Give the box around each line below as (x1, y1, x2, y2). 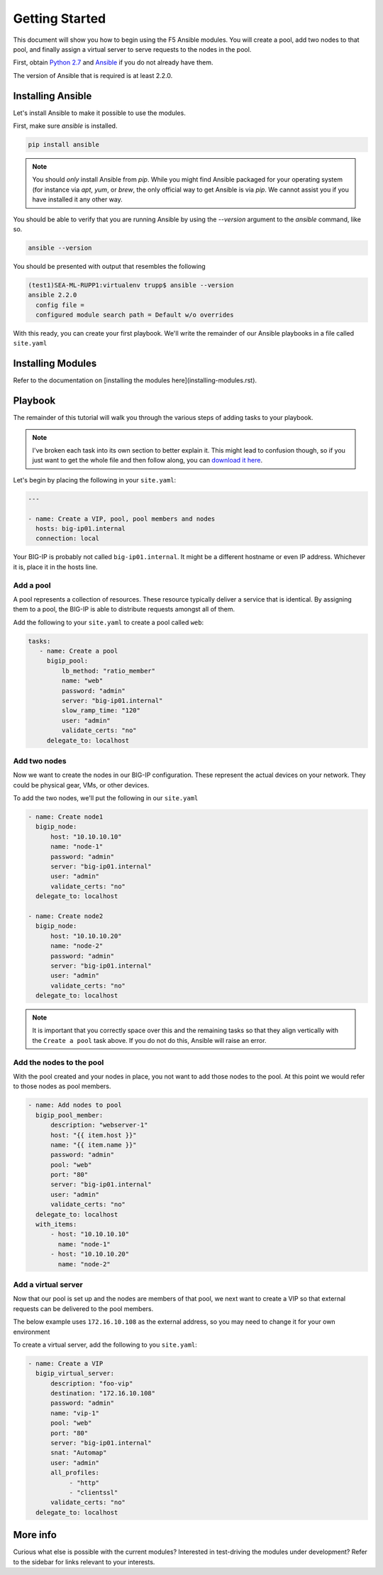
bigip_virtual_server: (35, 1369, 115, 1378)
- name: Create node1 (28, 813, 104, 821)
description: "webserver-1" (50, 1121, 148, 1129)
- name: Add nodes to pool (28, 1101, 122, 1110)
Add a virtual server (13, 1279, 83, 1289)
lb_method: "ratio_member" (61, 667, 156, 675)
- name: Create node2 (28, 912, 104, 920)
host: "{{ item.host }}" (50, 1131, 138, 1139)
